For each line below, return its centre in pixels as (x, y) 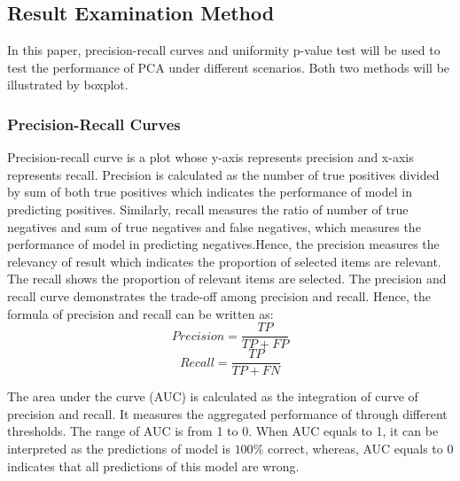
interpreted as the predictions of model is (119, 449)
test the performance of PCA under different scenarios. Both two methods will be (229, 67)
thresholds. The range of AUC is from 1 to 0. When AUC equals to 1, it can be (223, 431)
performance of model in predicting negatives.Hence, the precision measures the (223, 244)
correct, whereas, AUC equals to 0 (360, 449)
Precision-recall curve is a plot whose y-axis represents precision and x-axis (211, 157)
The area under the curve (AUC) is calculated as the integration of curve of (213, 396)
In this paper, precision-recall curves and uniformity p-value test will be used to (224, 50)
